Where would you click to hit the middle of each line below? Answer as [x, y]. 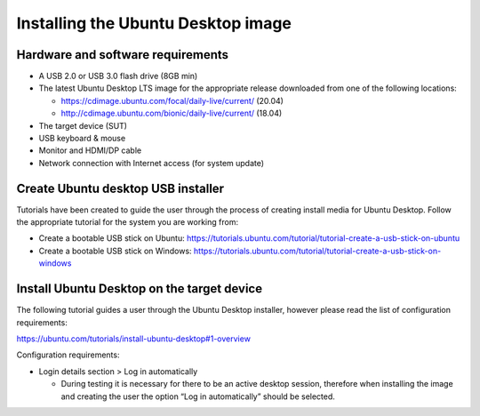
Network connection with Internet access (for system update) [152, 163]
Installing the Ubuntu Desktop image [154, 23]
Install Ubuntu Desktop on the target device [139, 289]
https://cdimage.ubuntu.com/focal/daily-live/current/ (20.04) [172, 100]
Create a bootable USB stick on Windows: [115, 251]
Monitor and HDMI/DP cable [90, 150]
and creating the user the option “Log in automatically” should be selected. [198, 396]
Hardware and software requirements [123, 55]
